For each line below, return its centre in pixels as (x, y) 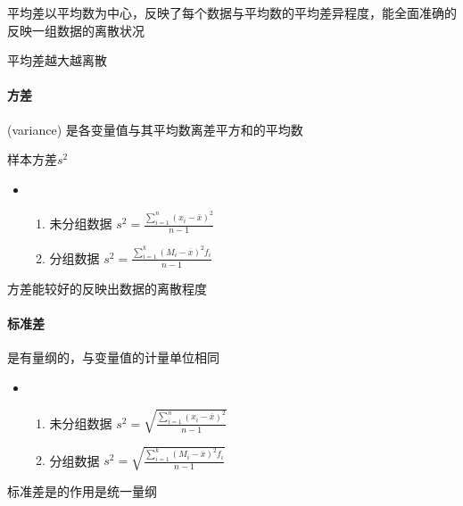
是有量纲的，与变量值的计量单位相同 (113, 357)
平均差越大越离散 (57, 60)
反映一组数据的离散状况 (76, 30)
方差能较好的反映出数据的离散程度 (107, 288)
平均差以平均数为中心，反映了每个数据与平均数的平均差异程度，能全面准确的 (232, 12)
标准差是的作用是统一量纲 (82, 491)
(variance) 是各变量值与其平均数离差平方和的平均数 (155, 129)
